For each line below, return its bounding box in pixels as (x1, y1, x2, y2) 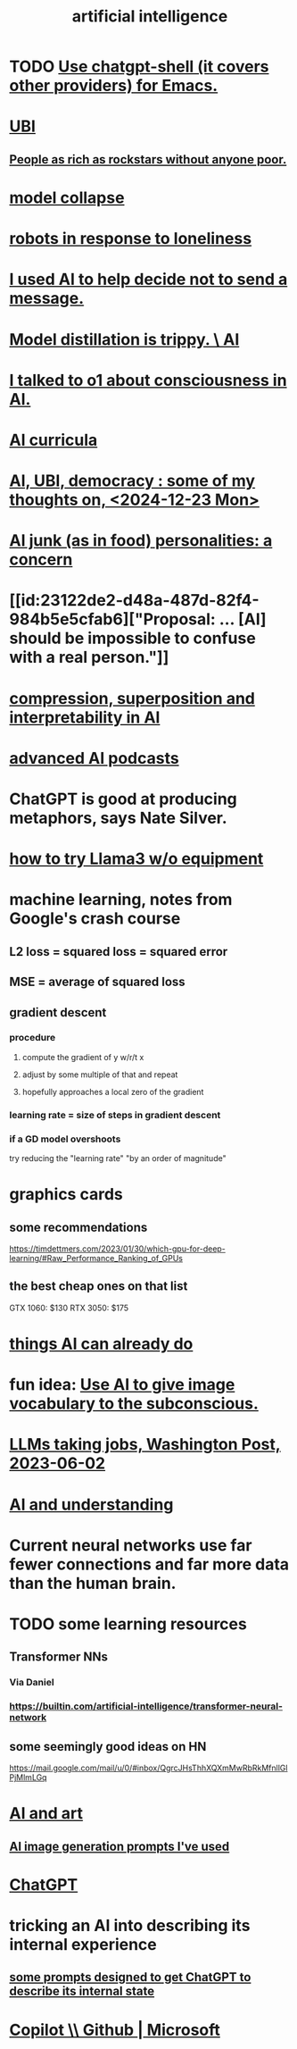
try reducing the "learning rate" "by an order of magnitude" (9, 1153, 227, 1164)
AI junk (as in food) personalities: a (9, 531, 273, 551)
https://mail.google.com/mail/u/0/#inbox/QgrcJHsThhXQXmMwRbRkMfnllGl (9, 1762, 288, 1774)
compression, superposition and (9, 688, 256, 708)
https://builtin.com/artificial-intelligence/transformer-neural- (9, 1700, 284, 1712)
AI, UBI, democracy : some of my (9, 471, 256, 491)
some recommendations (9, 1219, 148, 1234)
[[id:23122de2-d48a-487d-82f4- (9, 590, 260, 611)
